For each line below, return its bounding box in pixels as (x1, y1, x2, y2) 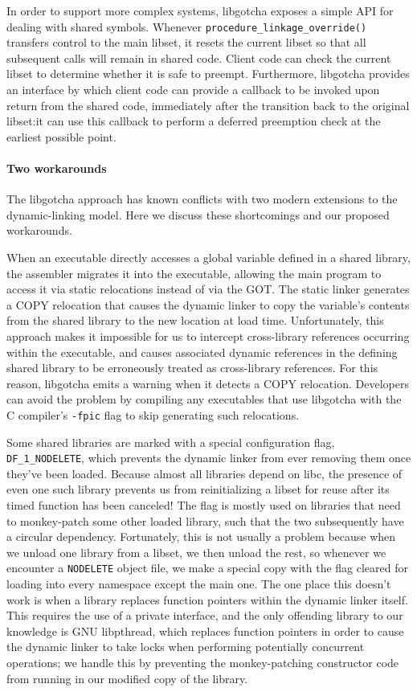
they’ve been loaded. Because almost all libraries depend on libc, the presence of (6, 465, 403, 481)
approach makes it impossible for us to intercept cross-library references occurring (6, 327, 410, 344)
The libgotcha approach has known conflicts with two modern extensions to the (6, 190, 398, 207)
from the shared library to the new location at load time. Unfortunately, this (6, 312, 384, 329)
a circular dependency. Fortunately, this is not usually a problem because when (6, 528, 396, 545)
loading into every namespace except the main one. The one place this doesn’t (6, 575, 391, 592)
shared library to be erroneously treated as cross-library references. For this (6, 359, 378, 376)
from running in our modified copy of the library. (6, 669, 248, 686)
